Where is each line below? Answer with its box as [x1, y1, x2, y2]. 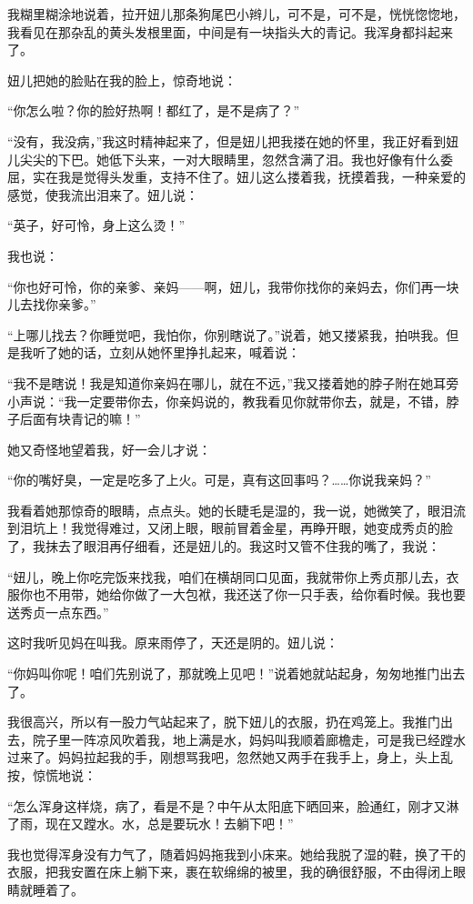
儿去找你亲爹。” [7, 295, 96, 314]
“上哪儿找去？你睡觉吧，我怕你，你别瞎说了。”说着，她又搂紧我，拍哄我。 [7, 325, 447, 344]
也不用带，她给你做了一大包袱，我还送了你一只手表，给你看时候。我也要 [32, 585, 466, 604]
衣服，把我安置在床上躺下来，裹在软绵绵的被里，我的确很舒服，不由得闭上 [7, 862, 453, 881]
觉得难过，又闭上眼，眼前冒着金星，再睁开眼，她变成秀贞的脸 [83, 518, 453, 537]
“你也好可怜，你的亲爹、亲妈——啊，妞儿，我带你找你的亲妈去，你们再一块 [7, 276, 459, 296]
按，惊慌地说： [7, 766, 96, 784]
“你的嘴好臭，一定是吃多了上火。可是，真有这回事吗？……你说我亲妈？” [7, 470, 431, 489]
